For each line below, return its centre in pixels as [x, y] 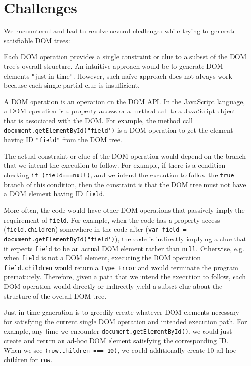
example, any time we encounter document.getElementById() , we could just [118, 331]
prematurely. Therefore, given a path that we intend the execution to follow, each [125, 277]
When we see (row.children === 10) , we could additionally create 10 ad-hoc [120, 350]
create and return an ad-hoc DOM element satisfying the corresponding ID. [116, 341]
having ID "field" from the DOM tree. [63, 139]
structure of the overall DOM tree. [55, 295]
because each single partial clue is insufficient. [72, 85]
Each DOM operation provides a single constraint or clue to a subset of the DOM [125, 56]
